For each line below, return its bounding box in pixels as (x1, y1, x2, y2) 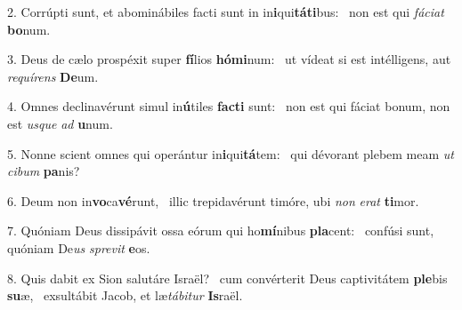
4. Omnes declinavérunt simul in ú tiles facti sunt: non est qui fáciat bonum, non (7, 97, 450, 115)
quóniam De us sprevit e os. (7, 238, 150, 257)
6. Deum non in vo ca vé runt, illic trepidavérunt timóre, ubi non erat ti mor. (7, 191, 419, 210)
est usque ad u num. (7, 114, 113, 132)
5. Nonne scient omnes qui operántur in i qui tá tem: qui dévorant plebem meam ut (7, 144, 454, 163)
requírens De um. (7, 67, 99, 85)
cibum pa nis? (7, 162, 80, 180)
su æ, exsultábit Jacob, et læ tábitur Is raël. (7, 286, 243, 305)
